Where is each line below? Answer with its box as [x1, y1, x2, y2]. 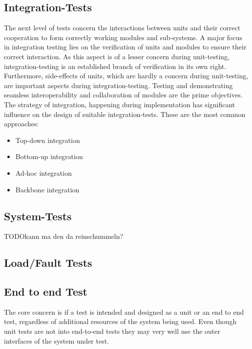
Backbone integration [15, 184, 80, 194]
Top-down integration [15, 135, 80, 145]
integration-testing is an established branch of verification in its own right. [4, 61, 227, 71]
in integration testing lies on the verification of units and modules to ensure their [4, 42, 247, 52]
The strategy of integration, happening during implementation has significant [4, 99, 235, 109]
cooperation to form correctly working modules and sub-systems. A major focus [4, 32, 242, 42]
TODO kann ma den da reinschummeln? [4, 231, 124, 241]
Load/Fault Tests [4, 255, 92, 270]
